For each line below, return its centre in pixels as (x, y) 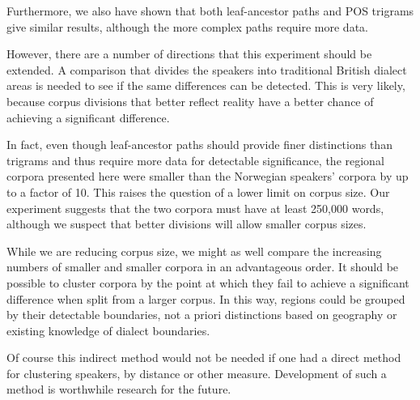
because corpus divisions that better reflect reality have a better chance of (190, 101)
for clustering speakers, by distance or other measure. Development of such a (197, 373)
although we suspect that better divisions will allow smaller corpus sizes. (187, 224)
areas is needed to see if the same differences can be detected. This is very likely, (206, 85)
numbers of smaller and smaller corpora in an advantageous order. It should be (203, 267)
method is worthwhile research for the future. (119, 389)
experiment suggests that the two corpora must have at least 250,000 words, (195, 208)
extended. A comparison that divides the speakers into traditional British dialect (207, 69)
